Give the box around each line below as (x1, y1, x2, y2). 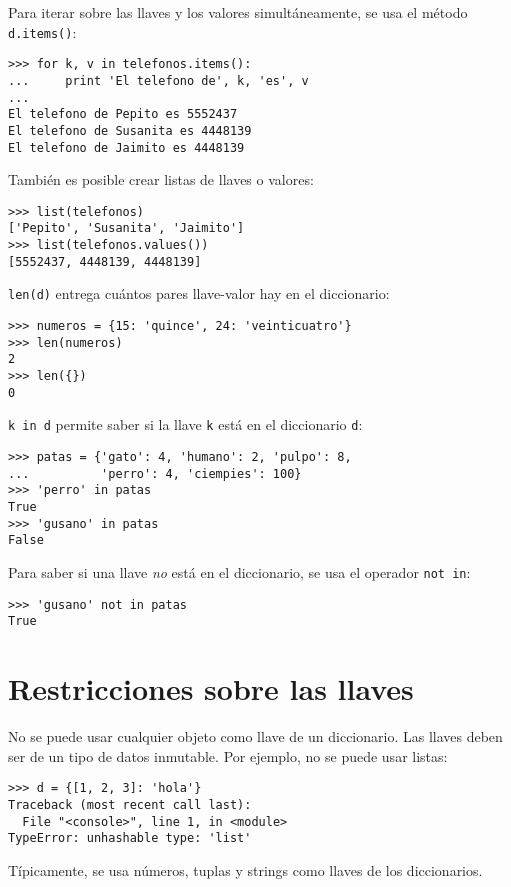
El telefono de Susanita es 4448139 (8, 123, 252, 138)
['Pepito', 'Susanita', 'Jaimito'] (8, 221, 245, 236)
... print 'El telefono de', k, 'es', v (8, 73, 309, 88)
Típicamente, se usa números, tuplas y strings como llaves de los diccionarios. (8, 859, 483, 880)
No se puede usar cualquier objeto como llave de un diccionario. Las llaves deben (8, 726, 503, 747)
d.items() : (8, 21, 77, 42)
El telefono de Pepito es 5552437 (8, 107, 238, 122)
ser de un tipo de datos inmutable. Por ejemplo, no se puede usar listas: (8, 745, 448, 766)
